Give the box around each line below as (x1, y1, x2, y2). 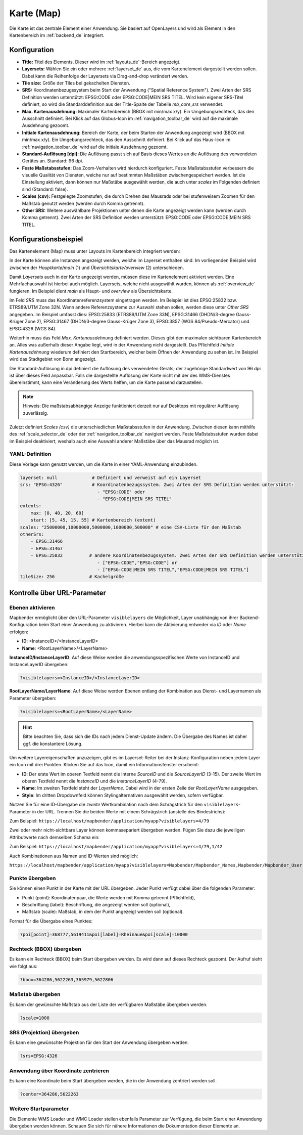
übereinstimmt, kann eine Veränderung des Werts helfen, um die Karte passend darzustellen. (9, 379, 203, 385)
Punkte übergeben (9, 875, 56, 882)
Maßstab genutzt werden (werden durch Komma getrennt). (22, 200, 145, 206)
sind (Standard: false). (22, 186, 68, 192)
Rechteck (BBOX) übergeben (9, 946, 82, 953)
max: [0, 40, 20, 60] (30, 510, 84, 516)
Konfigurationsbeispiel (9, 235, 83, 243)
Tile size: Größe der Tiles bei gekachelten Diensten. (22, 80, 131, 86)
